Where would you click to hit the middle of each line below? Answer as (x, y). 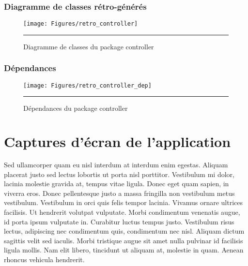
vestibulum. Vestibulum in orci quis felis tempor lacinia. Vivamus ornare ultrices (124, 202)
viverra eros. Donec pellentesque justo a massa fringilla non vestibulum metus (119, 193)
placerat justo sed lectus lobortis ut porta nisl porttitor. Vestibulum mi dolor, (119, 174)
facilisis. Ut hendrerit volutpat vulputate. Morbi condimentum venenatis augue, (122, 212)
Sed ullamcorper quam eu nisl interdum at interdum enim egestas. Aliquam (116, 165)
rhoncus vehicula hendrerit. (44, 259)
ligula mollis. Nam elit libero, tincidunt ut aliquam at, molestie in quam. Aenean (124, 250)
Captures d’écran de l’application (117, 141)
